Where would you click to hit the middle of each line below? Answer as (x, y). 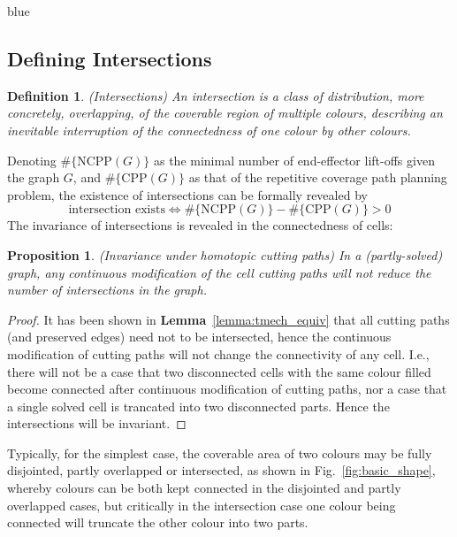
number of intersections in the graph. (107, 290)
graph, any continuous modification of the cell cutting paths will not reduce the (219, 272)
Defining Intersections (110, 58)
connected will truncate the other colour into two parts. (158, 522)
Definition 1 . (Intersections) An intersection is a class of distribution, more (216, 95)
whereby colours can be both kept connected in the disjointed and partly (204, 488)
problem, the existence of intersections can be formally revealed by (187, 194)
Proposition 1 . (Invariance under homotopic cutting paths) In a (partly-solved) (225, 254)
